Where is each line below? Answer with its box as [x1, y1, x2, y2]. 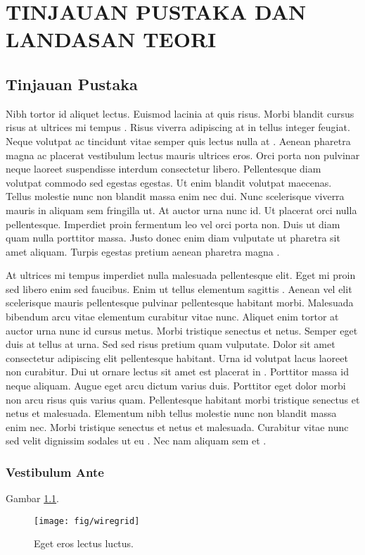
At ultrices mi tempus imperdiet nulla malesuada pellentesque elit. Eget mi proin [6, 268, 356, 282]
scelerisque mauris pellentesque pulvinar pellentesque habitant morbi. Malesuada [6, 295, 354, 310]
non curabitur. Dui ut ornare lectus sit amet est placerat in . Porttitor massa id [6, 364, 349, 379]
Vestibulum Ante [6, 463, 104, 480]
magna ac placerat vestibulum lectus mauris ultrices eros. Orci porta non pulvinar [6, 147, 360, 162]
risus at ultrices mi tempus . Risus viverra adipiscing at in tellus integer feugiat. [6, 120, 350, 135]
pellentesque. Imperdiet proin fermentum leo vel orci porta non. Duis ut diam [6, 216, 340, 231]
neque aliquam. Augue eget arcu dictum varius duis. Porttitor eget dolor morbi [6, 378, 346, 393]
